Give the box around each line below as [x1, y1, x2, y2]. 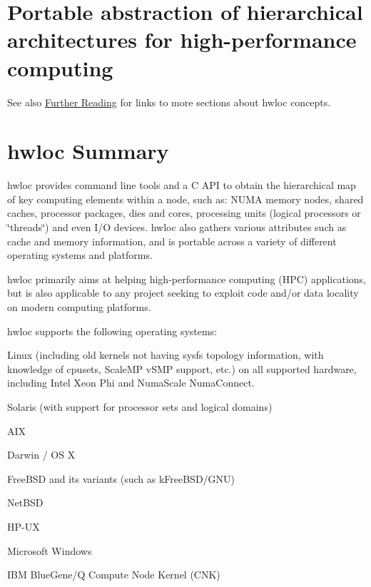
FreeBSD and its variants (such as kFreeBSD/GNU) [7, 471, 235, 486]
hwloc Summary [7, 136, 169, 165]
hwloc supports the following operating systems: [7, 323, 218, 338]
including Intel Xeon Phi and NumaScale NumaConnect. [7, 375, 255, 390]
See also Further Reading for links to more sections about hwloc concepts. [7, 94, 331, 109]
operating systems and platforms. [7, 247, 153, 262]
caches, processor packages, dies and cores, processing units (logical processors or [7, 205, 361, 220]
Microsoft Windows [7, 543, 92, 558]
